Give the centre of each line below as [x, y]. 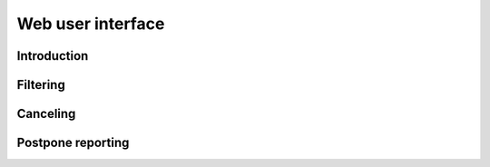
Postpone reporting [73, 143]
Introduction [53, 56]
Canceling [46, 114]
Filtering [41, 85]
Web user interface [91, 24]
